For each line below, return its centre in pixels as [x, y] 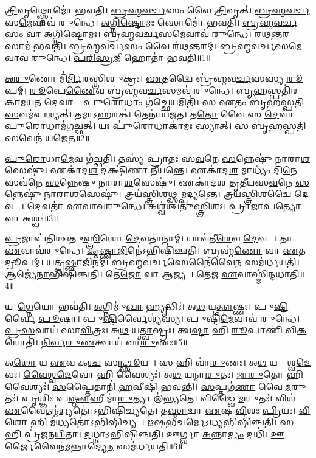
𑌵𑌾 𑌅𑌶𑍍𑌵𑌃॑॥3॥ [32, 217]
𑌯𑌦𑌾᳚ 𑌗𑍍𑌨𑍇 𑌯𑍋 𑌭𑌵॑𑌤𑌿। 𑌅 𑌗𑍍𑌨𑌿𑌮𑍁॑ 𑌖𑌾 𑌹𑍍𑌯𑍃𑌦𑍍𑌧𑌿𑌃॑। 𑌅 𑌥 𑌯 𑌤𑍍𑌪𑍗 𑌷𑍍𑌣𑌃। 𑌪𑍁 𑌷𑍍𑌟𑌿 [147, 306]
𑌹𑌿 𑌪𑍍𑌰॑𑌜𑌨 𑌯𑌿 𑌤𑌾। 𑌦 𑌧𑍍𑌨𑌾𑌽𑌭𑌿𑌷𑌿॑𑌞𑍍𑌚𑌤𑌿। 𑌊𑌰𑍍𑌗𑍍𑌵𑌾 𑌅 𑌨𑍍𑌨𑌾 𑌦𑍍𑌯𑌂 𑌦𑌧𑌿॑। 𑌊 [145, 434]
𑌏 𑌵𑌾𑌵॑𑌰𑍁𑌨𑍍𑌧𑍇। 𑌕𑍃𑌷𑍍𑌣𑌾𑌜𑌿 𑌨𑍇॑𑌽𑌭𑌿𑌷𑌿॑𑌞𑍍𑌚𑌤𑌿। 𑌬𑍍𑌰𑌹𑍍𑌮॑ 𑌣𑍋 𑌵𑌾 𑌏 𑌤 [155, 250]
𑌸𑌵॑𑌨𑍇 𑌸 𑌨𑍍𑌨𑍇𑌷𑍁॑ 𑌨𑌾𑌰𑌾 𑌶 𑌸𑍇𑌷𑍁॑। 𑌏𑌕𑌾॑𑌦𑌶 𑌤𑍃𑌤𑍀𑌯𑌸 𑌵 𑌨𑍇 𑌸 [157, 182]
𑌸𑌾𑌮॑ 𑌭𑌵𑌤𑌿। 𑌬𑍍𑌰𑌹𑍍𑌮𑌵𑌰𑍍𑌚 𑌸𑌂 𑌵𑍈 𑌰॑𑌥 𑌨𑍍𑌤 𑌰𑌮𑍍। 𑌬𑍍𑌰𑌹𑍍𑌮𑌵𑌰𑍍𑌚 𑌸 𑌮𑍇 [153, 45]
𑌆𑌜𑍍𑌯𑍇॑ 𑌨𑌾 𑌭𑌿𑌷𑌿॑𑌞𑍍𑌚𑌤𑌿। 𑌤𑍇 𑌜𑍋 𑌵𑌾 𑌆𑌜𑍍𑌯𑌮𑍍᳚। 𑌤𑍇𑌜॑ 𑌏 [121, 273]
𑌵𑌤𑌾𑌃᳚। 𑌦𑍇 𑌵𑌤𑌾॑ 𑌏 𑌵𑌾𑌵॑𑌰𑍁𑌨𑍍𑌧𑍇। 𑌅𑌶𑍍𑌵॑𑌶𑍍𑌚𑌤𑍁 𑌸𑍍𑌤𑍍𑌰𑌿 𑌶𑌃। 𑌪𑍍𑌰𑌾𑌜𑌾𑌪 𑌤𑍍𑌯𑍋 [153, 205]
